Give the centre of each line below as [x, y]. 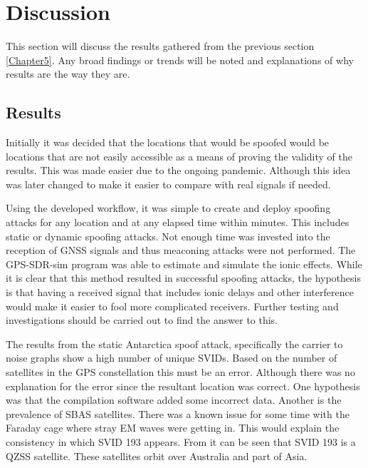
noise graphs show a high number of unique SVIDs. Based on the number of [172, 358]
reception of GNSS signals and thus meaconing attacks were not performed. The [181, 250]
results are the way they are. [68, 74]
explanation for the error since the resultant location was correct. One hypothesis [183, 386]
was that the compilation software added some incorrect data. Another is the [174, 400]
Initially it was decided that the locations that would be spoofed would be [168, 142]
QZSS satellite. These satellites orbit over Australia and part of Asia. [157, 456]
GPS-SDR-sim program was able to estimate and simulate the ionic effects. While [184, 264]
